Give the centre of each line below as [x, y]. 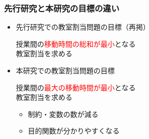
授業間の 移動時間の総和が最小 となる [76, 43]
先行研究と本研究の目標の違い [62, 8]
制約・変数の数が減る [63, 114]
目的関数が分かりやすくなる [74, 131]
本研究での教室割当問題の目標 [65, 70]
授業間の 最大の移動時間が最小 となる [76, 87]
